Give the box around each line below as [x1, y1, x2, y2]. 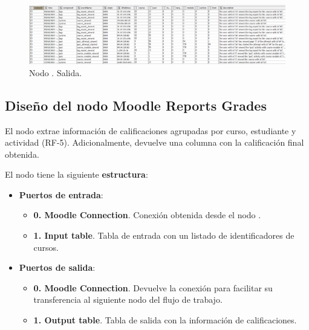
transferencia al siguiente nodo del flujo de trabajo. [33, 293, 223, 306]
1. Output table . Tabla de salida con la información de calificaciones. [33, 314, 297, 326]
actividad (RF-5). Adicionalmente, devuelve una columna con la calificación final [5, 136, 304, 149]
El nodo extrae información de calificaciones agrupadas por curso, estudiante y [5, 124, 296, 137]
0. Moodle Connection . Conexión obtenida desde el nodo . [33, 209, 261, 221]
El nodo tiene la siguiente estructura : [5, 168, 148, 181]
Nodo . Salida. [29, 66, 82, 79]
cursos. [33, 241, 59, 253]
